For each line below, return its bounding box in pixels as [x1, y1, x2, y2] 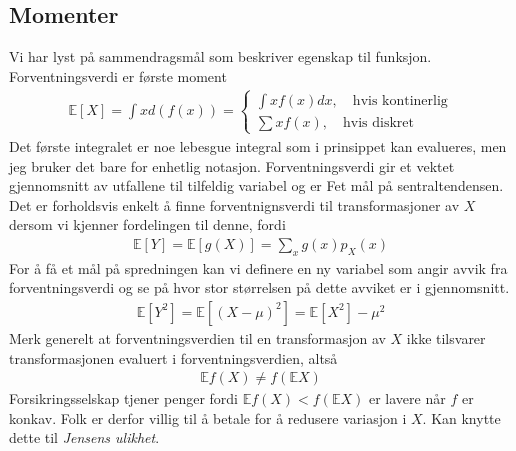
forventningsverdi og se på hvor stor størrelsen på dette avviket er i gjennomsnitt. [9, 277, 510, 298]
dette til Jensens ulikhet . [9, 427, 160, 448]
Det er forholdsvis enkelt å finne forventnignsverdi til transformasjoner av [9, 194, 460, 215]
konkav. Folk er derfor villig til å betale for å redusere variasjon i [9, 407, 407, 428]
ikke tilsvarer [406, 328, 486, 348]
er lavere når [369, 388, 446, 409]
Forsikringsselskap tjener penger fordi [9, 388, 239, 409]
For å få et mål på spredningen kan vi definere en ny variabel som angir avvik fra [9, 257, 508, 278]
